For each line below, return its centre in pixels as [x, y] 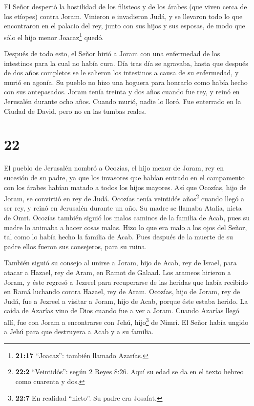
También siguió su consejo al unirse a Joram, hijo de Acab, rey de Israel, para [120, 263]
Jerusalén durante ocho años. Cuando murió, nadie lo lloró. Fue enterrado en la [123, 101]
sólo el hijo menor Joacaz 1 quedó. [54, 36]
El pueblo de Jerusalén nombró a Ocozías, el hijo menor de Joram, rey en [114, 168]
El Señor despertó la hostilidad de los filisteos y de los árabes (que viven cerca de [126, 6]
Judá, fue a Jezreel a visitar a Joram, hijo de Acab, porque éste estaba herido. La [126, 301]
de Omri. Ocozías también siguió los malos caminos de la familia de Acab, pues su [127, 217]
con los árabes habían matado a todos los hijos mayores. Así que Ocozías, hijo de [125, 187]
